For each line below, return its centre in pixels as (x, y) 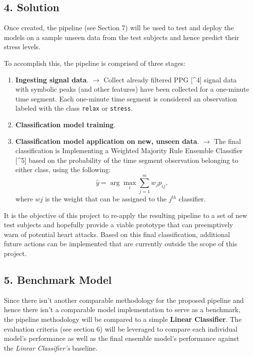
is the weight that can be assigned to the (106, 199)
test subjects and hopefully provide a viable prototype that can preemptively (118, 225)
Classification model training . (65, 125)
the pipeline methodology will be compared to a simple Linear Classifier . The (123, 319)
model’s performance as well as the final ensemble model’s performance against (122, 338)
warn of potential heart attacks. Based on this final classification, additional (117, 234)
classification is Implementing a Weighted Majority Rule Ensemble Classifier (129, 150)
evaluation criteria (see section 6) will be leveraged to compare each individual (121, 328)
